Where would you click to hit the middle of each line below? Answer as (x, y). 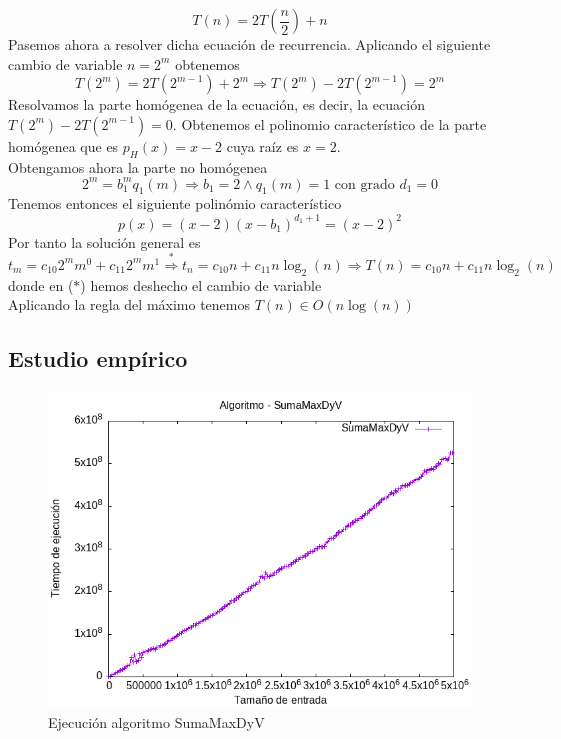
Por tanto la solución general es (104, 241)
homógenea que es (63, 145)
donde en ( (41, 284)
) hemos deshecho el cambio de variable (201, 284)
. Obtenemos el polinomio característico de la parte (329, 123)
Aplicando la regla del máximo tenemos (129, 304)
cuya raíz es (262, 145)
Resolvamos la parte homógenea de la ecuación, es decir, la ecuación (216, 104)
